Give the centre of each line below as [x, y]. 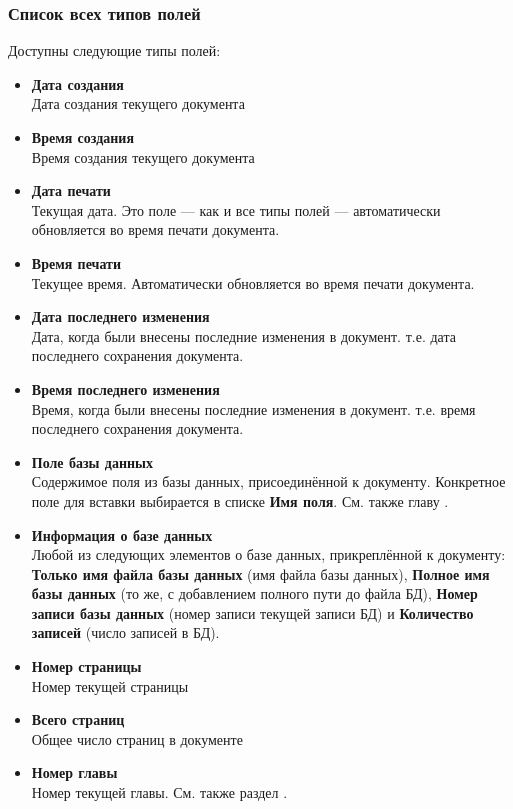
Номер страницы [86, 666]
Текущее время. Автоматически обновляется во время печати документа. [253, 282]
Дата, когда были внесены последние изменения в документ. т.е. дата [243, 335]
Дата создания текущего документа [138, 103]
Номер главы [74, 772]
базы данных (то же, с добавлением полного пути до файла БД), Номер [254, 593]
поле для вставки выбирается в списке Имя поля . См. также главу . [240, 500]
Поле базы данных [92, 461]
